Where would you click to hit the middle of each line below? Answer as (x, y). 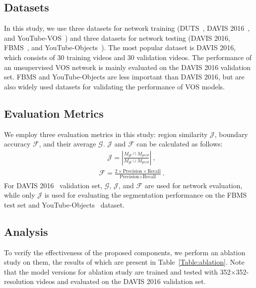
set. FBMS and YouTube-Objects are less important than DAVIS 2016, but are (124, 77)
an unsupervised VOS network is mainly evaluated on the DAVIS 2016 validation (128, 67)
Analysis (26, 231)
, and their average (67, 144)
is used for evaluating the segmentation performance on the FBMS (146, 195)
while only (20, 195)
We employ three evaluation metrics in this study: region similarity (106, 134)
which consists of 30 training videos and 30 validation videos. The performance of (128, 57)
